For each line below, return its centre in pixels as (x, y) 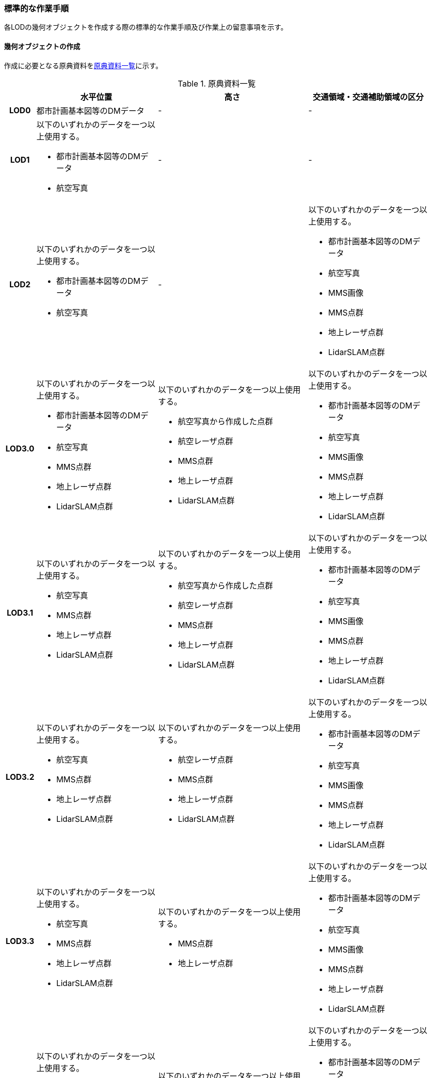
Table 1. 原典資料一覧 (217, 83)
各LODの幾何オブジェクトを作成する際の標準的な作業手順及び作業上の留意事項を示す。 (146, 27)
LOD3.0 (20, 448)
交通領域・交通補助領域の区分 (368, 97)
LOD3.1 (20, 612)
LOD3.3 (20, 941)
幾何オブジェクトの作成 (42, 46)
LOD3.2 (20, 777)
